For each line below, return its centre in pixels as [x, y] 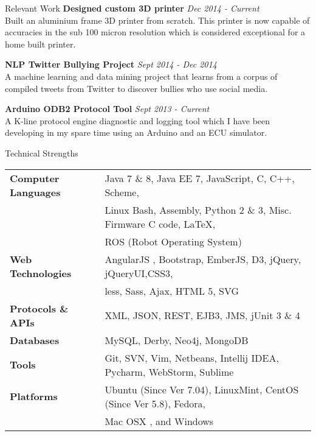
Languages [35, 192]
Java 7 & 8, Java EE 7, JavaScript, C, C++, [200, 178]
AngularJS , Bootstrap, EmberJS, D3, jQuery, [203, 259]
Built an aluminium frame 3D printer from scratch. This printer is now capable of [157, 20]
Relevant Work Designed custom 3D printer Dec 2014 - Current [132, 8]
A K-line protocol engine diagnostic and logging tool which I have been [138, 120]
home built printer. [40, 44]
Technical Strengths [42, 153]
